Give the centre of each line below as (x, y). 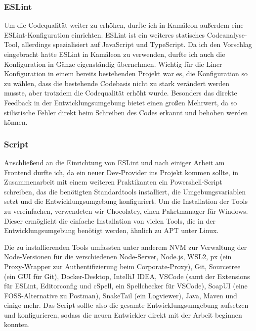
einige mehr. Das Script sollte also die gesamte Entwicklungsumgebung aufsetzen (126, 305)
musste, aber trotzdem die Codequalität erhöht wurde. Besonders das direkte (121, 93)
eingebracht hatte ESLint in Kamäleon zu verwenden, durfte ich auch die (115, 54)
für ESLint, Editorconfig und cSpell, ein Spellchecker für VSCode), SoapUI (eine (126, 286)
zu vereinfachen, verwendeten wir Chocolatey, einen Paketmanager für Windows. (126, 211)
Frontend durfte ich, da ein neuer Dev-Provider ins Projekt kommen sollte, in (121, 172)
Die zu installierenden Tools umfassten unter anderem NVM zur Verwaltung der (126, 247)
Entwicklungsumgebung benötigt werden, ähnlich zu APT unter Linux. (111, 230)
